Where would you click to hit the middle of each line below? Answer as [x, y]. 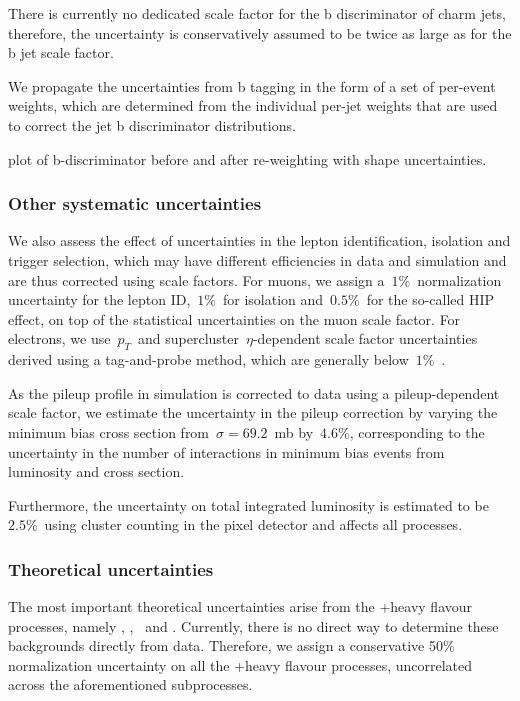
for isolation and [273, 299]
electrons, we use [59, 338]
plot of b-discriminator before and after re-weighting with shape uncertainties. [247, 158]
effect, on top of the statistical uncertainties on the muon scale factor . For [234, 318]
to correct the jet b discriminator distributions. [152, 124]
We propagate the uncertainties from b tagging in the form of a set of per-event [252, 85]
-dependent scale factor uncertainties [365, 338]
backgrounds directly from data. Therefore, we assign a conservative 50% [231, 645]
